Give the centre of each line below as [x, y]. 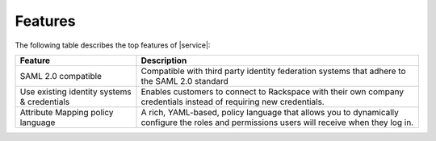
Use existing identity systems [76, 91]
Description [164, 60]
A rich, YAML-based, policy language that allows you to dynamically [270, 112]
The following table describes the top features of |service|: [113, 45]
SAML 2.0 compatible [61, 76]
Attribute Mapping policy [67, 112]
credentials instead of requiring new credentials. [233, 102]
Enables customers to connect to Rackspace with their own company [272, 91]
